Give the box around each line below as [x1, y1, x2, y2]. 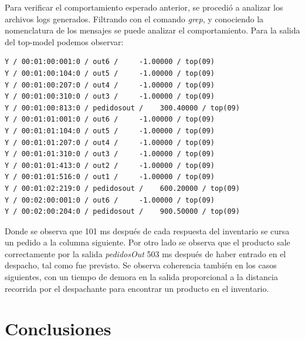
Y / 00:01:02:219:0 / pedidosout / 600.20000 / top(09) [5, 184, 240, 193]
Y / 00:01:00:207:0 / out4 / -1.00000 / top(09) [5, 80, 215, 89]
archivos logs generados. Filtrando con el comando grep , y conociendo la [5, 12, 264, 25]
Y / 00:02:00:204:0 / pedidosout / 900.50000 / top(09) [5, 207, 240, 216]
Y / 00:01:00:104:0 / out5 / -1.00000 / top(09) [5, 69, 215, 78]
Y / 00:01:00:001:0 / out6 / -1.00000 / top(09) [5, 58, 215, 66]
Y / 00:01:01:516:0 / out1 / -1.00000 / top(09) [5, 173, 215, 181]
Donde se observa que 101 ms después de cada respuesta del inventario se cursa [5, 224, 290, 237]
